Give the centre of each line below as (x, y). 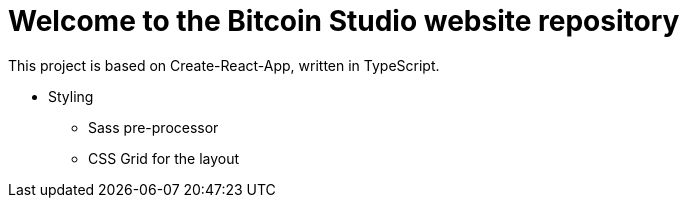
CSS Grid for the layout (164, 158)
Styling (71, 96)
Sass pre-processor (153, 127)
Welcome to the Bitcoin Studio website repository (344, 21)
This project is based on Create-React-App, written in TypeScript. (224, 65)
